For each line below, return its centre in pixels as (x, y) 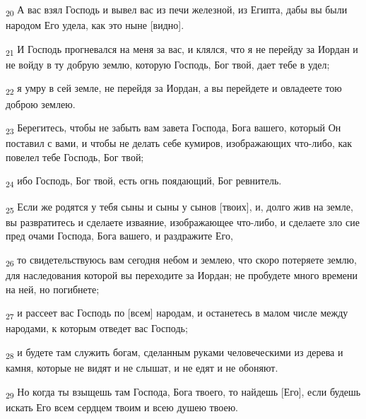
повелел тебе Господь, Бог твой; (75, 157)
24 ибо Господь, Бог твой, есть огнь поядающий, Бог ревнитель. (144, 182)
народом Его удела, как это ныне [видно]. (95, 25)
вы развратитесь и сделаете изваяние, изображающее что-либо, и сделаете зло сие (183, 222)
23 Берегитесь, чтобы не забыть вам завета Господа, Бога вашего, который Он (173, 128)
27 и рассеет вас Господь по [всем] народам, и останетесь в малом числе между (177, 314)
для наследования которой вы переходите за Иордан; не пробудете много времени (182, 275)
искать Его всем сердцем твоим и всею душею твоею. (122, 407)
